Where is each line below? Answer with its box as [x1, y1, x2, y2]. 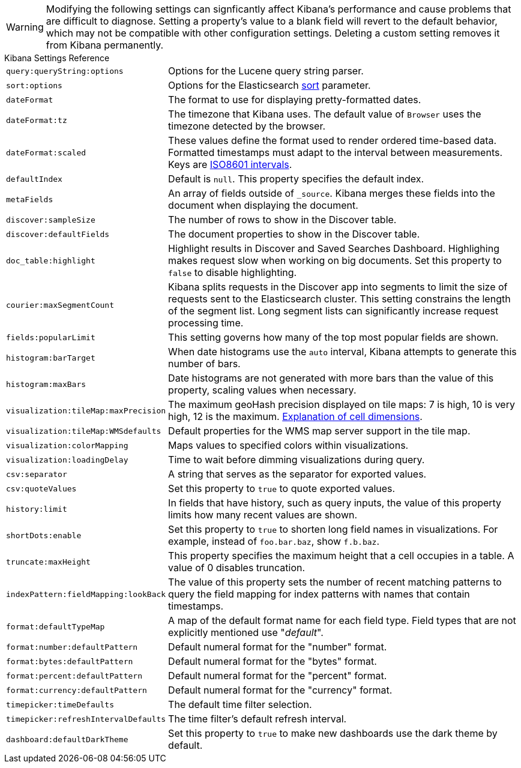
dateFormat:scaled [6, 148, 86, 157]
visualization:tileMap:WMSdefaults [6, 426, 161, 436]
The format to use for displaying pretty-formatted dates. [168, 94, 421, 106]
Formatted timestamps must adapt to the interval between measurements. [168, 146, 503, 158]
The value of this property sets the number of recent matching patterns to [168, 576, 502, 588]
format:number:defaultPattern [6, 642, 138, 652]
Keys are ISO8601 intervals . [168, 158, 292, 170]
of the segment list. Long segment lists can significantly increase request [168, 305, 499, 317]
